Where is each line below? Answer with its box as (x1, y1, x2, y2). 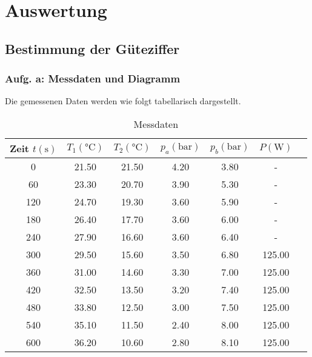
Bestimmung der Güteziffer (5, 39, 180, 58)
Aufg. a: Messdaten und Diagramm (5, 71, 181, 86)
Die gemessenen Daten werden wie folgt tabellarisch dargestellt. (5, 95, 241, 107)
